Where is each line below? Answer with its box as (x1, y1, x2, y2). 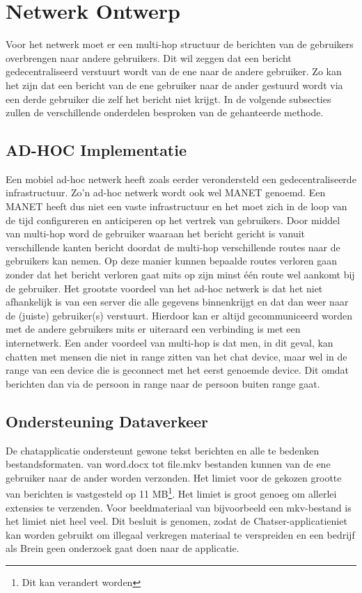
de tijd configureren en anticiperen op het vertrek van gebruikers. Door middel (6, 212, 340, 227)
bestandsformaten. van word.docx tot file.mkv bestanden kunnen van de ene (6, 457, 331, 471)
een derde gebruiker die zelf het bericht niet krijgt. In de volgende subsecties (6, 91, 331, 106)
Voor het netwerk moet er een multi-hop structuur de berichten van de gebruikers (6, 37, 354, 52)
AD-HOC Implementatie (6, 139, 187, 161)
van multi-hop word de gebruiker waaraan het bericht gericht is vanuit (6, 226, 306, 241)
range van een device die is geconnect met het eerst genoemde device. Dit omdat (6, 363, 349, 377)
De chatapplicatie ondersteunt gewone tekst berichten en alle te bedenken (6, 443, 320, 457)
